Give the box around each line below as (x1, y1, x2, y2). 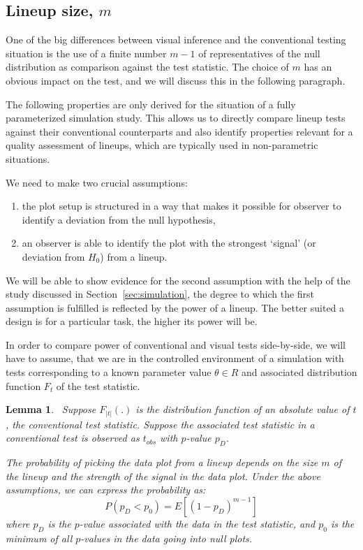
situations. (6, 151, 50, 166)
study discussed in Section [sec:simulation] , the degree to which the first (6, 287, 315, 301)
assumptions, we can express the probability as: (6, 482, 206, 497)
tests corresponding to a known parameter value (6, 365, 212, 379)
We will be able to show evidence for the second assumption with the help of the (6, 273, 350, 287)
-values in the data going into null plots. (80, 530, 253, 545)
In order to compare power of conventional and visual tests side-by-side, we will (6, 337, 346, 352)
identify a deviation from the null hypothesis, (22, 212, 216, 226)
